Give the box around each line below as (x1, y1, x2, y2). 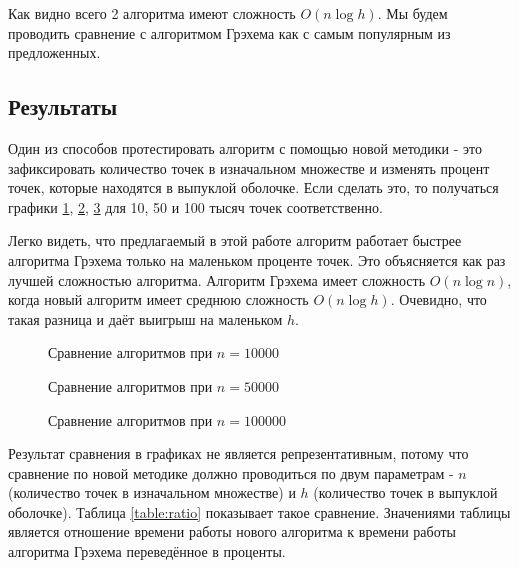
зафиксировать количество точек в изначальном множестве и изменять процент (8, 157, 490, 178)
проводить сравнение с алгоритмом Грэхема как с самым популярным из (8, 22, 451, 43)
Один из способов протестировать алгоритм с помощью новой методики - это (8, 137, 482, 158)
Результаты (8, 91, 118, 122)
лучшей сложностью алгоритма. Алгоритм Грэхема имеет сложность (8, 269, 426, 290)
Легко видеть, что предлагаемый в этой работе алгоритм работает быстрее (8, 230, 462, 251)
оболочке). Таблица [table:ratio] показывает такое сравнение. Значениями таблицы (8, 501, 511, 522)
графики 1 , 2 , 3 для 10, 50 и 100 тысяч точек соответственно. (8, 196, 383, 217)
